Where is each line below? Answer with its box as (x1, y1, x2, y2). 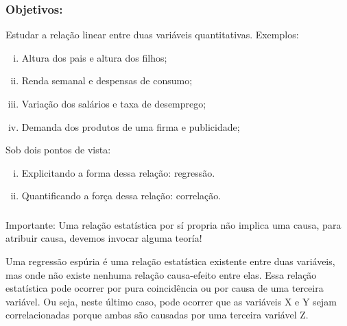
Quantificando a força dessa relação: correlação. (21, 188, 222, 203)
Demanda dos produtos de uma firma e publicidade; (21, 119, 240, 134)
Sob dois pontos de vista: (5, 142, 111, 157)
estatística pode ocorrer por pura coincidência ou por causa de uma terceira (5, 281, 324, 295)
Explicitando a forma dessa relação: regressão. (21, 165, 215, 179)
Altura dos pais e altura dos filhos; (21, 50, 167, 64)
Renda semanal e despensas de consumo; (21, 73, 193, 88)
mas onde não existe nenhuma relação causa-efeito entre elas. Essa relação (5, 267, 317, 281)
